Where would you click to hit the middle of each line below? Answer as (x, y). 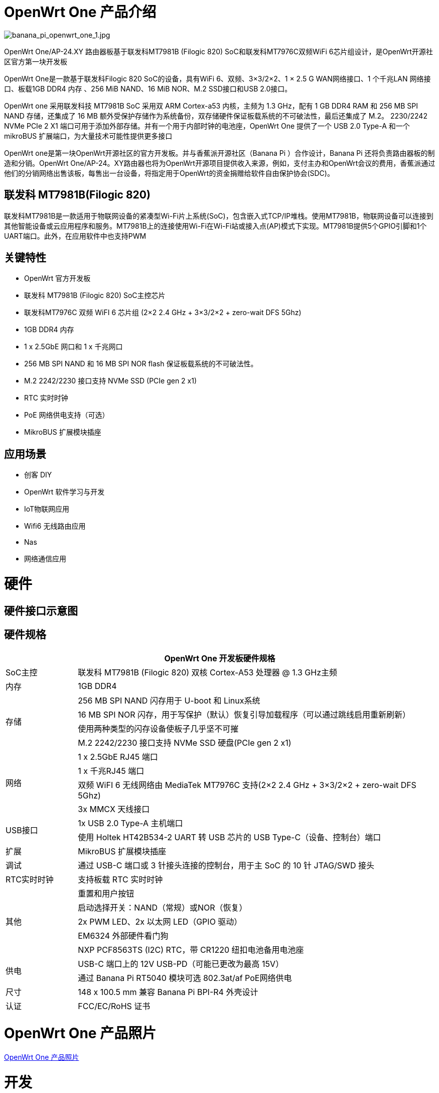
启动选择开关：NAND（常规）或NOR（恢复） (163, 907)
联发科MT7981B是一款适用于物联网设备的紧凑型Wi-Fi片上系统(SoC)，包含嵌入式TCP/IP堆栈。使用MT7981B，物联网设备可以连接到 (219, 216)
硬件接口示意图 (41, 611)
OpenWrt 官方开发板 (57, 278)
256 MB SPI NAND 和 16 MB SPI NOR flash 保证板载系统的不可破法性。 (141, 364)
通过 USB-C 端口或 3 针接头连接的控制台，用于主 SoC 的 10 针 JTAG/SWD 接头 (226, 865)
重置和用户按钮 (106, 893)
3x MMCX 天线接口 (114, 809)
